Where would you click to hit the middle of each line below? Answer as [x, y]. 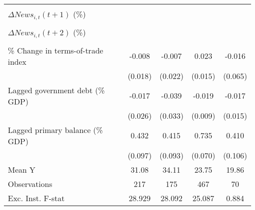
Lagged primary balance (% [55, 130]
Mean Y [22, 169]
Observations [30, 184]
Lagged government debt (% [56, 90]
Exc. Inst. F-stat [36, 198]
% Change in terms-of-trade [56, 50]
